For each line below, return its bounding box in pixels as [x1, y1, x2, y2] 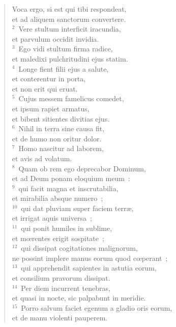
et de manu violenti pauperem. [12, 312, 108, 323]
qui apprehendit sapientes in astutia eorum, [21, 262, 157, 273]
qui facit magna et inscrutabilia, [18, 183, 119, 193]
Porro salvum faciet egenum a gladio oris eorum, [21, 302, 172, 313]
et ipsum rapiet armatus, [12, 103, 90, 113]
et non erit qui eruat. [12, 83, 78, 94]
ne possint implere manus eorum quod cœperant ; [12, 252, 168, 263]
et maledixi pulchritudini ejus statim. [12, 53, 128, 64]
